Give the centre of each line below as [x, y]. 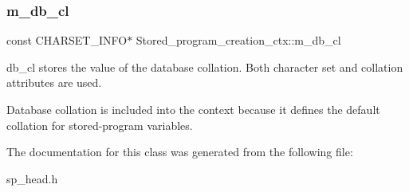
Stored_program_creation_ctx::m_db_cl [238, 40]
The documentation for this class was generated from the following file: [180, 152]
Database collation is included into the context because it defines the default [193, 109]
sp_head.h [32, 178]
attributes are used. [54, 82]
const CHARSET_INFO [67, 40]
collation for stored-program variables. [100, 125]
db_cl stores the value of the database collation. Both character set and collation [205, 67]
